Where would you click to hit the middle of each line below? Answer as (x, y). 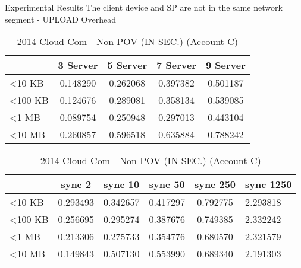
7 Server (176, 65)
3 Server (78, 65)
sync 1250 (269, 184)
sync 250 (215, 184)
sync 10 (122, 184)
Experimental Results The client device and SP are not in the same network (144, 7)
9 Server (225, 65)
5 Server (127, 65)
